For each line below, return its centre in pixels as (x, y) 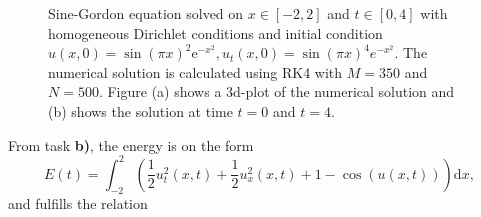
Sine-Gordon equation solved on (146, 13)
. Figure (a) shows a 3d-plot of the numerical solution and (276, 91)
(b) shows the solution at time (140, 110)
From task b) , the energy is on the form (131, 144)
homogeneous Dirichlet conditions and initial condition (215, 32)
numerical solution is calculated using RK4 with (195, 71)
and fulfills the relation (78, 203)
